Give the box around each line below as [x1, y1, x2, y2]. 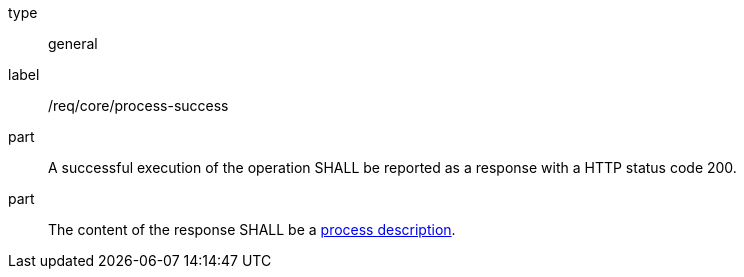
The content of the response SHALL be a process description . [48, 221, 456, 238]
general [48, 35, 98, 52]
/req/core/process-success [48, 97, 229, 114]
